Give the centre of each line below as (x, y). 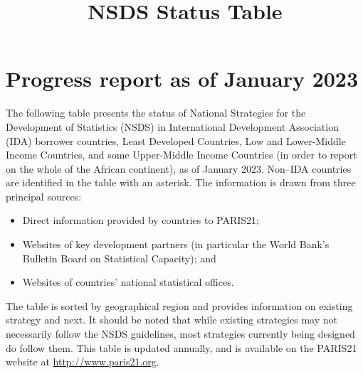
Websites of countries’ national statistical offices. (128, 282)
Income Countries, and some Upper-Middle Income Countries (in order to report (181, 155)
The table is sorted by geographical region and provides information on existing (179, 305)
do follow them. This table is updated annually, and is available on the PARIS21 (181, 347)
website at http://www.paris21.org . (83, 362)
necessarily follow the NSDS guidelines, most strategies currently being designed (180, 334)
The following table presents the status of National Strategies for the (156, 113)
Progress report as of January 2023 (182, 79)
